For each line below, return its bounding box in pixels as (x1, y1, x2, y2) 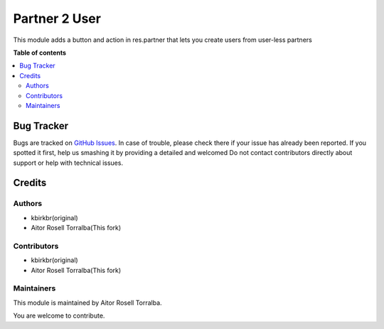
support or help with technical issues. (13, 158, 124, 167)
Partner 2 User (13, 11, 101, 26)
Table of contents (13, 48, 67, 57)
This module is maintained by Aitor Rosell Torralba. (13, 298, 163, 307)
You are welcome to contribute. (13, 311, 105, 320)
